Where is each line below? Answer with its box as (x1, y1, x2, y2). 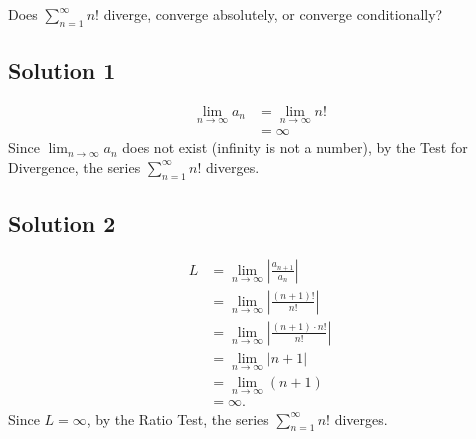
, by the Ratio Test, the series (86, 408, 269, 429)
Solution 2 (8, 208, 116, 239)
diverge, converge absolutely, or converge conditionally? (103, 4, 443, 24)
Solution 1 (8, 55, 116, 86)
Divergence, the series (8, 156, 141, 177)
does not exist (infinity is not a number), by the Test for (122, 137, 468, 158)
